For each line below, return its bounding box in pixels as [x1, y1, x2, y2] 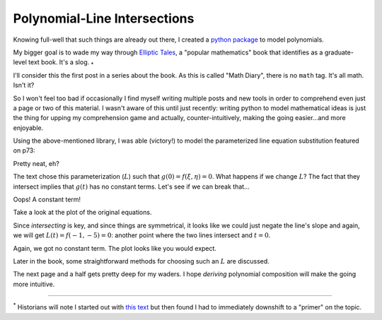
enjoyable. [13, 124, 44, 132]
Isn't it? [13, 81, 35, 90]
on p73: [13, 146, 35, 155]
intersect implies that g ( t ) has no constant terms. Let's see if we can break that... [13, 182, 250, 191]
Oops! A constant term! [13, 195, 81, 204]
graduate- [324, 48, 354, 57]
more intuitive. [13, 280, 55, 288]
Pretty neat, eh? [13, 159, 59, 167]
